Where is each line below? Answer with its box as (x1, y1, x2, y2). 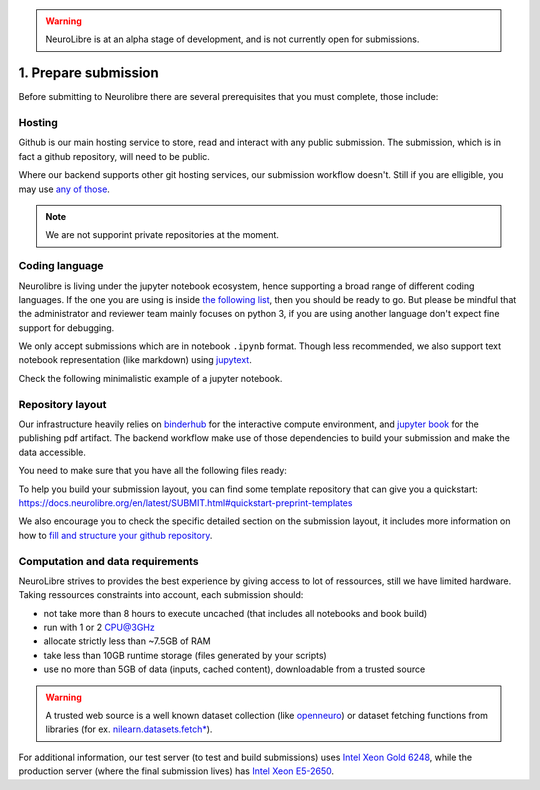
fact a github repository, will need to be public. (18, 150, 210, 162)
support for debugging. (18, 321, 115, 334)
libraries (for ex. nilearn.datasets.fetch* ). (45, 723, 213, 735)
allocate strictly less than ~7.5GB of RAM (43, 635, 212, 647)
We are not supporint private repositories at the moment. (45, 229, 280, 241)
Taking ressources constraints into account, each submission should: (18, 589, 304, 601)
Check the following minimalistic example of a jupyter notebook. (18, 372, 283, 384)
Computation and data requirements (18, 554, 199, 568)
